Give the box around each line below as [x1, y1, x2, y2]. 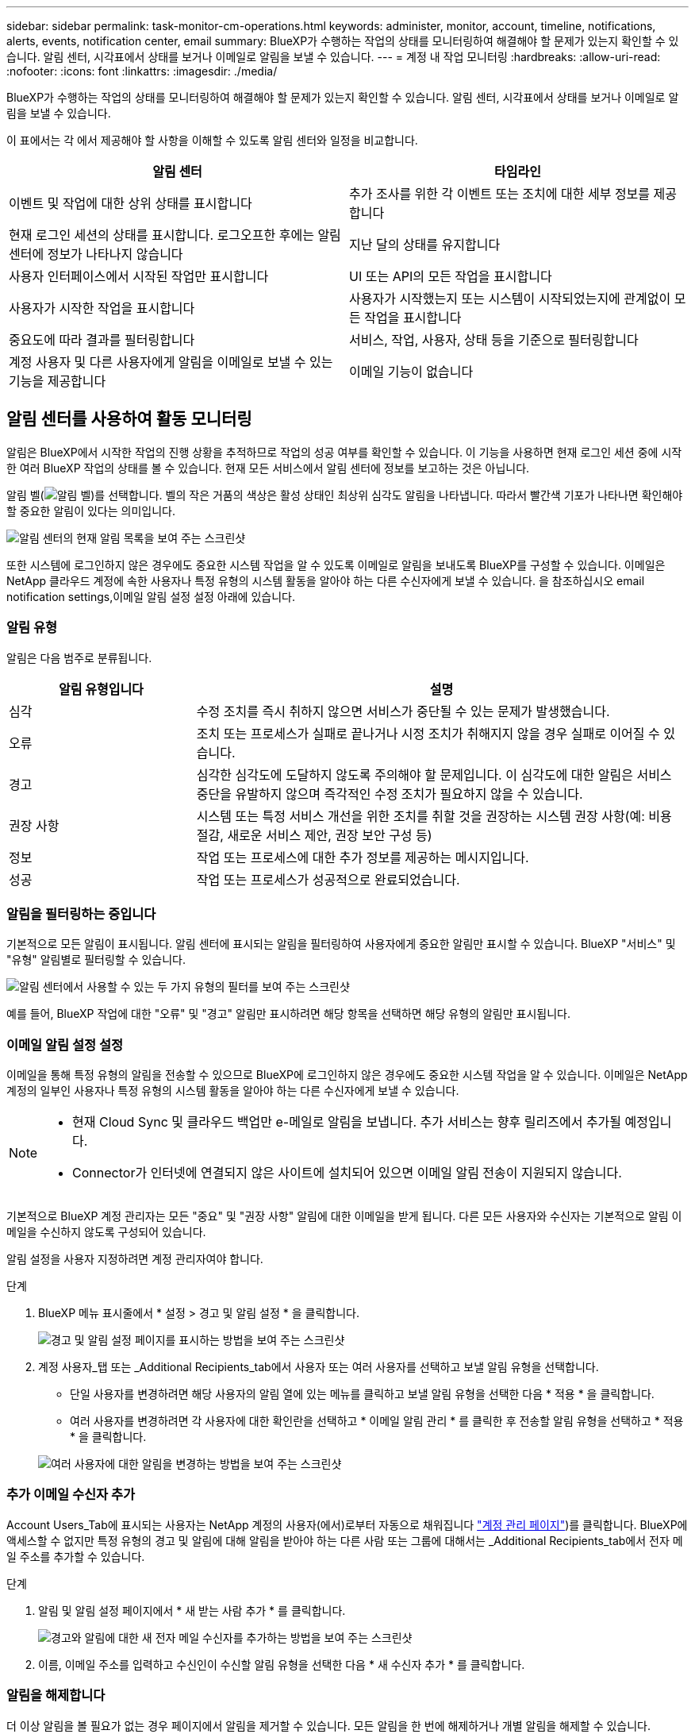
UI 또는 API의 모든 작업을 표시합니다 [349, 268, 552, 284]
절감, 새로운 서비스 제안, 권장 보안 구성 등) [196, 827, 432, 843]
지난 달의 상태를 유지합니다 [349, 237, 501, 252]
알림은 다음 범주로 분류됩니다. [6, 650, 152, 665]
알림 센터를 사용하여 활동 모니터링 [6, 409, 252, 430]
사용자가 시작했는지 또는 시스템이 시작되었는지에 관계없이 [349, 291, 671, 306]
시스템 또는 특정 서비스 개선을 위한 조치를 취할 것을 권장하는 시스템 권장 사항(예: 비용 [196, 807, 672, 824]
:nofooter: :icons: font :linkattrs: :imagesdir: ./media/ [6, 64, 278, 78]
